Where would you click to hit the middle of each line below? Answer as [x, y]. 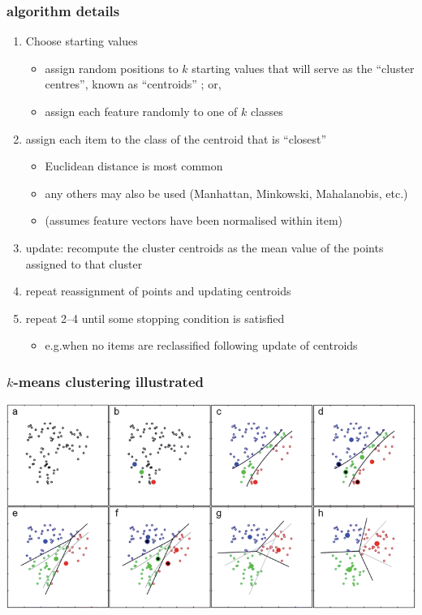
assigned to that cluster [84, 263]
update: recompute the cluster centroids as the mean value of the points [205, 247]
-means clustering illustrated [109, 381]
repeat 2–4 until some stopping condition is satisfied [155, 318]
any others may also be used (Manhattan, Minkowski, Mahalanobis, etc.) [226, 193]
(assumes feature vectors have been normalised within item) [194, 220]
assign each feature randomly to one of [141, 111]
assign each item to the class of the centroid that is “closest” [176, 138]
